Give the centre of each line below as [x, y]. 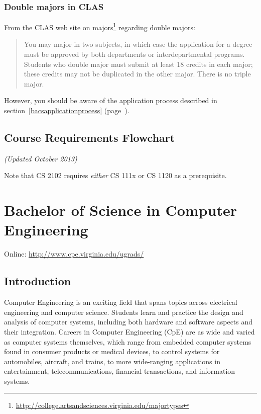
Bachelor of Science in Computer [120, 210]
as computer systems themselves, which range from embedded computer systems [128, 341]
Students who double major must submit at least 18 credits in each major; [138, 64]
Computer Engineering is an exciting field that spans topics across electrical [121, 302]
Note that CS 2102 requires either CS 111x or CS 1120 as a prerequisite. [115, 175]
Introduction [38, 281]
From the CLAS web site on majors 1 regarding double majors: [100, 26]
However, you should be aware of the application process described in [111, 100]
